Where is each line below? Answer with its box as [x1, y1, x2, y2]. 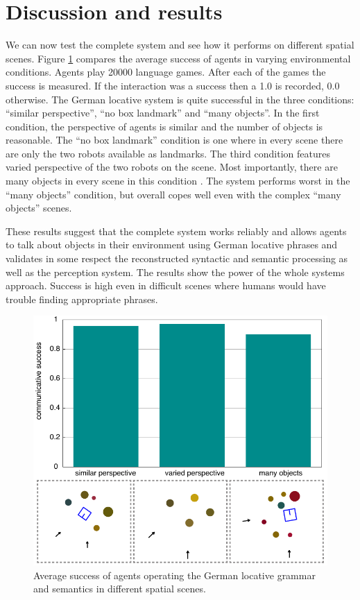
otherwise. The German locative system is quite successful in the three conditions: [6, 92, 354, 106]
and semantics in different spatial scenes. [33, 581, 206, 596]
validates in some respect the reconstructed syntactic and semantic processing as [6, 251, 348, 266]
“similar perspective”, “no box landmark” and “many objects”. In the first [6, 105, 320, 120]
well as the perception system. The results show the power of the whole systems [6, 264, 345, 279]
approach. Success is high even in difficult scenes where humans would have [6, 278, 326, 293]
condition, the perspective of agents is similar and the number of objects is [6, 119, 323, 133]
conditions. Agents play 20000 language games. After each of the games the [6, 65, 326, 79]
